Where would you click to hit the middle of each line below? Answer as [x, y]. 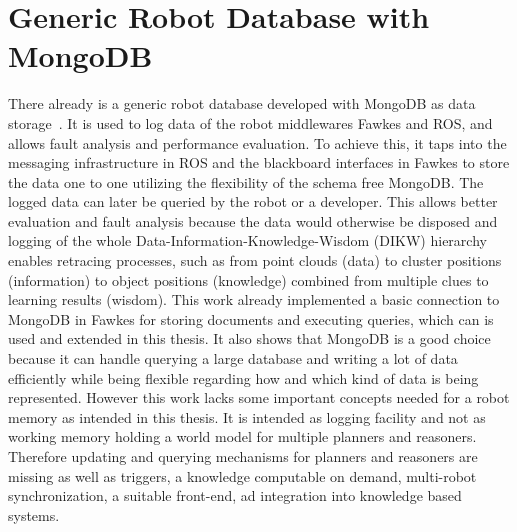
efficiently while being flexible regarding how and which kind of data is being [243, 377]
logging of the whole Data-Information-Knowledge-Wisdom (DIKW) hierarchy [247, 240]
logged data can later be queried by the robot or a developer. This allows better [253, 201]
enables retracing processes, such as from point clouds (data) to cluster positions [255, 260]
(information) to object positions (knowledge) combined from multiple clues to [248, 279]
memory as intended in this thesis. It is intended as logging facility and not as [247, 416]
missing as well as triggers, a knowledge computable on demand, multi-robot [242, 475]
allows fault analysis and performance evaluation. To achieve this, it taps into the [257, 142]
